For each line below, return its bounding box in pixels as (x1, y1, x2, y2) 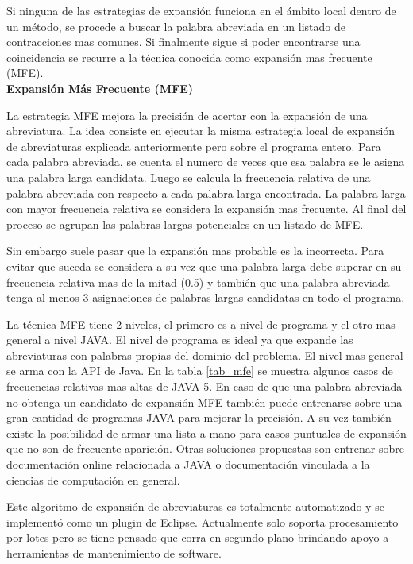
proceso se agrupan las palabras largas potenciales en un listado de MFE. (6, 215, 364, 232)
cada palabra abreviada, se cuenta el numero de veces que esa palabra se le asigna (6, 153, 405, 170)
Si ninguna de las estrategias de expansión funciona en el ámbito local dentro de (6, 2, 396, 18)
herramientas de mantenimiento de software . (6, 545, 222, 561)
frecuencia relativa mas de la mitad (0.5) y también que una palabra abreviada (6, 273, 390, 290)
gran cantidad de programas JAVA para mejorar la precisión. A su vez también (6, 409, 392, 426)
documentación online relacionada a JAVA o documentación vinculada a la (6, 456, 370, 473)
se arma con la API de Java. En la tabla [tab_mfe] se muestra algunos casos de (6, 362, 393, 379)
